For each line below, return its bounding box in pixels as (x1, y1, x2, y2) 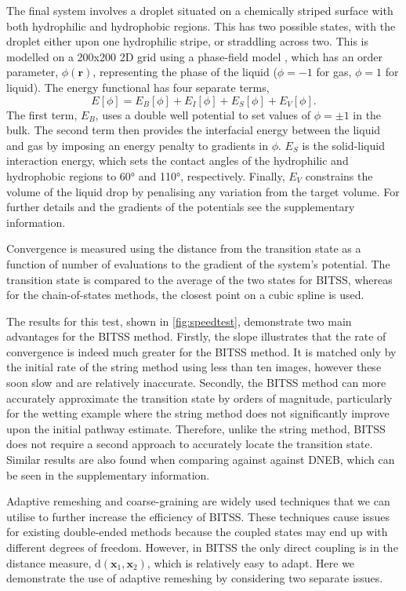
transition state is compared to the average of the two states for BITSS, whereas (6, 271, 393, 287)
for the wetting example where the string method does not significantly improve (6, 405, 390, 421)
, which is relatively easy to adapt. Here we (147, 554, 355, 571)
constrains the (305, 167, 373, 184)
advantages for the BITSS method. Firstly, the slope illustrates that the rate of (6, 328, 386, 345)
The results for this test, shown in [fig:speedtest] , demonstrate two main (6, 312, 352, 329)
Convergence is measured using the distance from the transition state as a (6, 240, 361, 257)
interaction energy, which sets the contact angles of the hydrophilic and (6, 152, 349, 169)
